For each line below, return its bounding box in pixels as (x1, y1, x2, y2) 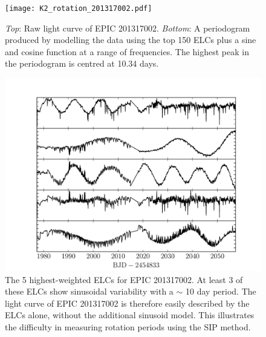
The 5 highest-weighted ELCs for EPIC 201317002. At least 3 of (5, 273, 243, 285)
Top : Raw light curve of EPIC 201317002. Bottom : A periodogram (5, 21, 250, 34)
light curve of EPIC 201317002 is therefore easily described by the (5, 296, 250, 309)
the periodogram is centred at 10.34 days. (5, 57, 159, 70)
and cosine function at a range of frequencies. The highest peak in (5, 45, 249, 58)
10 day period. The (186, 285, 256, 298)
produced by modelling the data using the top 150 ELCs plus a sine (5, 33, 256, 46)
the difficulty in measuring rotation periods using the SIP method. (5, 321, 251, 333)
